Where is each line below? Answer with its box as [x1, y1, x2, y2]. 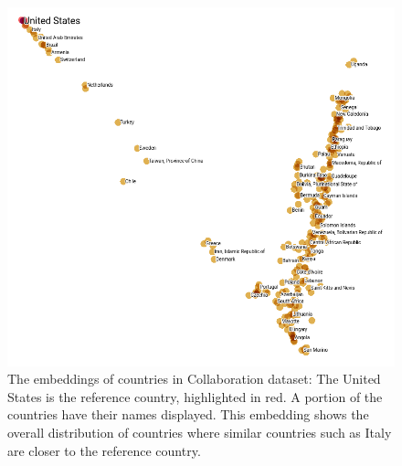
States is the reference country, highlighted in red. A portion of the [7, 387, 383, 406]
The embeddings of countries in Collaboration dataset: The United [7, 369, 381, 388]
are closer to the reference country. [7, 440, 201, 460]
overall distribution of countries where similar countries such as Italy [7, 423, 392, 442]
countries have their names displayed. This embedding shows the [7, 405, 369, 424]
